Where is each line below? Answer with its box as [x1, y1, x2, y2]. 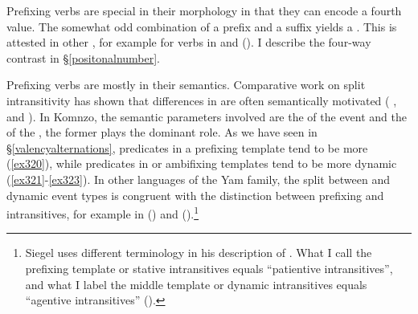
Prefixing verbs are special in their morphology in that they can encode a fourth [6, 2, 402, 18]
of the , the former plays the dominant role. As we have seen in [6, 124, 318, 141]
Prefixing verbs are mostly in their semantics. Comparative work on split [6, 76, 366, 93]
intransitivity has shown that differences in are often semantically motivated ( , [6, 92, 397, 108]
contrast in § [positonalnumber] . [6, 49, 161, 66]
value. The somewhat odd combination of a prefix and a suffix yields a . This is [6, 18, 397, 35]
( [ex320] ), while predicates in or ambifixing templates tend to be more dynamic [6, 155, 397, 172]
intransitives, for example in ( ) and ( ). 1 [6, 203, 199, 222]
